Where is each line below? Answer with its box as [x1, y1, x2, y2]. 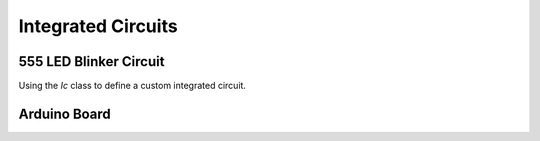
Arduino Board [18, 105, 112, 122]
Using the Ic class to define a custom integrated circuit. [18, 80, 247, 92]
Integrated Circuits [18, 15, 179, 37]
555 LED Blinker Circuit [18, 53, 165, 70]
